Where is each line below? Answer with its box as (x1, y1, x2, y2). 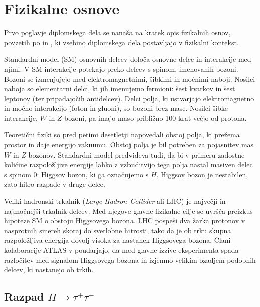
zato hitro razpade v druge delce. (4, 179, 105, 189)
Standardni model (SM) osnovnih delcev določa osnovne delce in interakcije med (4, 54, 251, 64)
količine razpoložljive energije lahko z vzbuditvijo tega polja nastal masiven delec (4, 159, 253, 170)
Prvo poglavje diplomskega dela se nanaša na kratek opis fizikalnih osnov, (4, 27, 231, 38)
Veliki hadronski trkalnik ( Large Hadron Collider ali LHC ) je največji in (4, 196, 226, 206)
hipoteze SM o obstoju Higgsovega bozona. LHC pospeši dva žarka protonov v (4, 215, 245, 226)
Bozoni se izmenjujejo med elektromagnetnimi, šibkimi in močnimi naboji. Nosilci (4, 73, 255, 84)
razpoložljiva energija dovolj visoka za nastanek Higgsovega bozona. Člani (4, 235, 231, 245)
